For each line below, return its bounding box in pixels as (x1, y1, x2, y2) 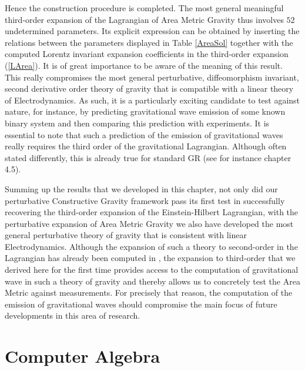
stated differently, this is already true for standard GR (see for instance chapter (5, 151, 291, 163)
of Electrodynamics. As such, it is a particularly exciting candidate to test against (5, 93, 300, 106)
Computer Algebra (5, 344, 160, 368)
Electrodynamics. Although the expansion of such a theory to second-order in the (5, 240, 298, 252)
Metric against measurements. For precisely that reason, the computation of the (5, 286, 293, 299)
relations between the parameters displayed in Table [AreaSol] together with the (5, 36, 293, 48)
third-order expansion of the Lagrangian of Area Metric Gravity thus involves (5, 13, 284, 25)
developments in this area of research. (5, 309, 140, 322)
